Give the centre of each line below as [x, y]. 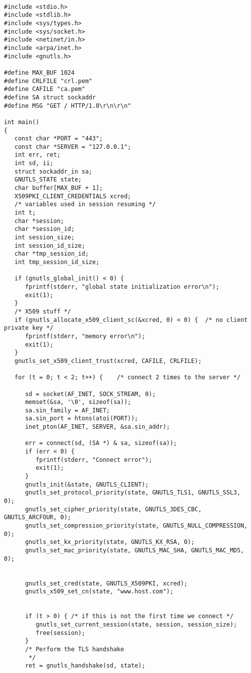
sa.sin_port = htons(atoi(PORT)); [82, 419]
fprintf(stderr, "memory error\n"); [85, 336]
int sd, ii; [34, 163]
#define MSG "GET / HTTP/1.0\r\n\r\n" [68, 106]
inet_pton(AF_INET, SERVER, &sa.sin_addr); [97, 427]
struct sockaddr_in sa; [53, 171]
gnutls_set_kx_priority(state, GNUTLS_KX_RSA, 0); [110, 542]
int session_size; [45, 238]
